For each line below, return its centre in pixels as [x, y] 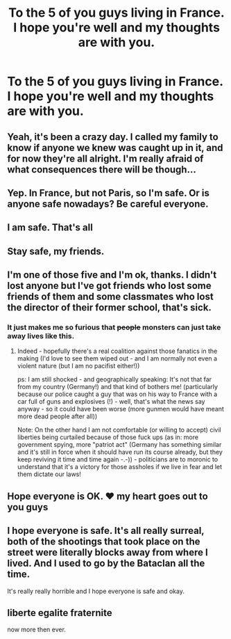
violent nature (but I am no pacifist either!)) [78, 366]
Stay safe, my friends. [56, 251]
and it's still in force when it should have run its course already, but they [120, 452]
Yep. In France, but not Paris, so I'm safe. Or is [108, 193]
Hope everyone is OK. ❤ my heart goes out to [108, 496]
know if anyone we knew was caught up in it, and [115, 148]
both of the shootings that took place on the [104, 542]
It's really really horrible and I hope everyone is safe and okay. [96, 591]
